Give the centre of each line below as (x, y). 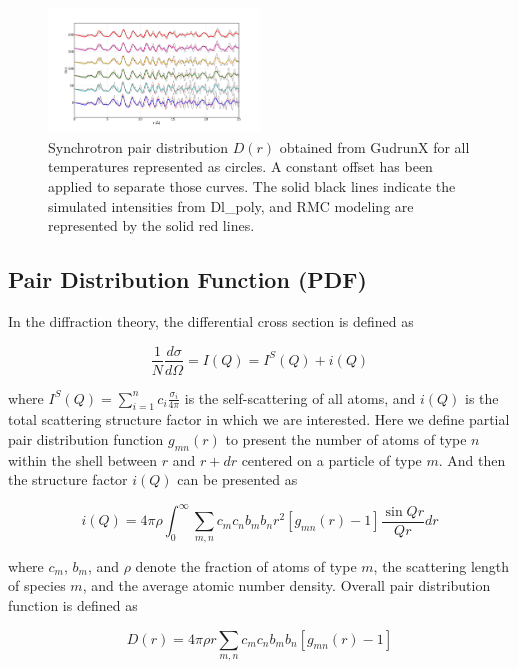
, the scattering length (441, 565)
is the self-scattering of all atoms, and (300, 397)
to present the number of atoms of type (346, 438)
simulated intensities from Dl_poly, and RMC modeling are (231, 205)
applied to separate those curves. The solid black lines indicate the (252, 185)
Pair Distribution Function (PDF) (187, 279)
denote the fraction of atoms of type (246, 565)
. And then (472, 459)
